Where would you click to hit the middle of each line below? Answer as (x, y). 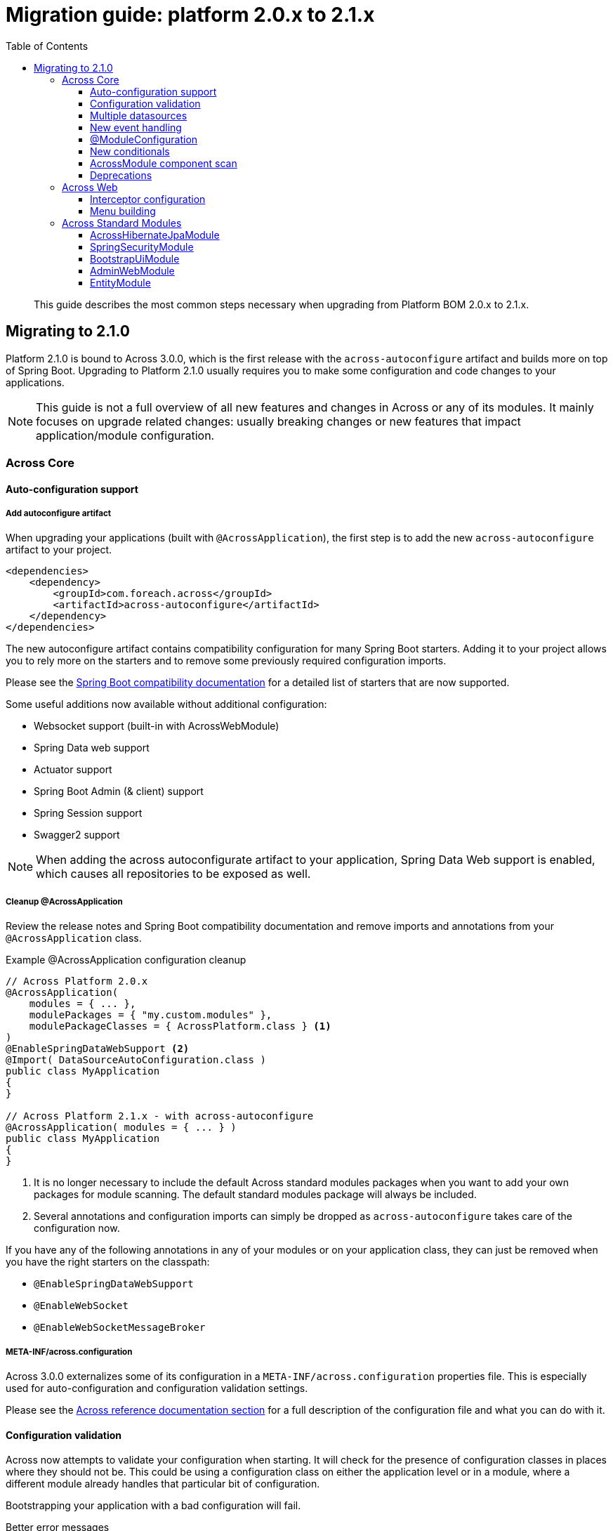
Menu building (123, 211)
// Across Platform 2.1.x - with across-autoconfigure (160, 1116)
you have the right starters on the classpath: (108, 1262)
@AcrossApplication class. (74, 938)
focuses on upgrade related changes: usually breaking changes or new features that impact (278, 421)
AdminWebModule (132, 270)
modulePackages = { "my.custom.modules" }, (151, 1015)
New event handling (136, 127)
